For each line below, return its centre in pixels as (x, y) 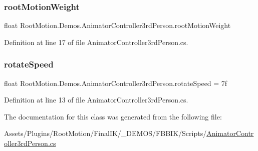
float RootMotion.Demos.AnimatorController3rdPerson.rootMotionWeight (117, 25)
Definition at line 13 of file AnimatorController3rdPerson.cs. (96, 100)
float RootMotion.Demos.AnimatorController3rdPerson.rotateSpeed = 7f (116, 83)
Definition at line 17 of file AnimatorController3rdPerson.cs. (96, 42)
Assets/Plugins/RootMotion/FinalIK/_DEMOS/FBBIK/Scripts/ (105, 133)
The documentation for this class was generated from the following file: (113, 116)
